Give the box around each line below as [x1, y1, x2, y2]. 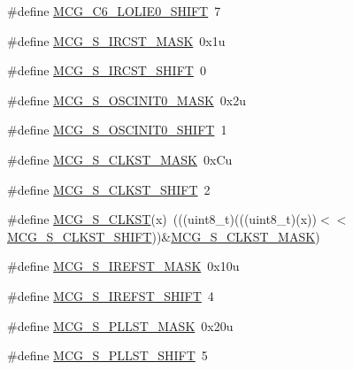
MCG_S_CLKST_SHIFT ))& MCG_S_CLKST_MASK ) [7, 227, 320, 245]
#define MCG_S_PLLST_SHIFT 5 [7, 346, 208, 365]
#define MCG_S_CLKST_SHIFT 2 [7, 180, 211, 198]
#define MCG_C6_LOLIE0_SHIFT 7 [7, 2, 221, 19]
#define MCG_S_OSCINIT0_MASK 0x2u [7, 90, 247, 109]
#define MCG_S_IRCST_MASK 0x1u [7, 31, 226, 50]
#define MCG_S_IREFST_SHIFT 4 [7, 286, 214, 304]
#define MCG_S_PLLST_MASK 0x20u [7, 316, 234, 335]
